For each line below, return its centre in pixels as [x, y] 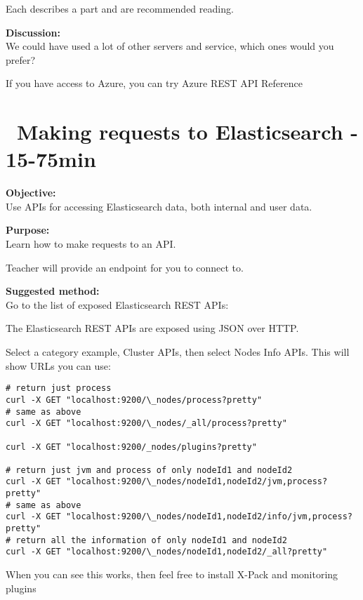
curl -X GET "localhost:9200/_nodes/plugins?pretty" [131, 447]
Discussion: [33, 32]
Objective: [31, 193]
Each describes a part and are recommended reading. [120, 8]
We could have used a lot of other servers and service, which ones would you [170, 46]
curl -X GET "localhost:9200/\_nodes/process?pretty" [134, 400]
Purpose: [28, 230]
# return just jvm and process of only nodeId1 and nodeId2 [149, 470]
